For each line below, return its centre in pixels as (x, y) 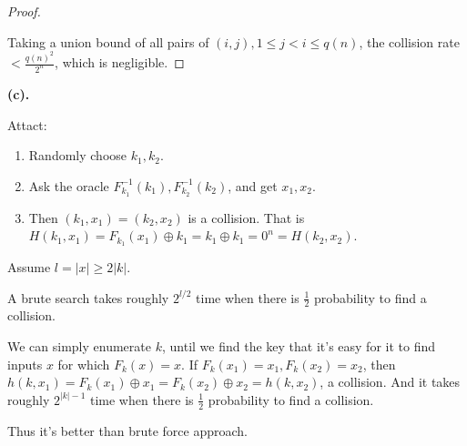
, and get (253, 185)
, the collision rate (409, 41)
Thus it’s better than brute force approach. (127, 430)
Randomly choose (78, 155)
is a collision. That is (246, 217)
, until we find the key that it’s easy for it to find (298, 346)
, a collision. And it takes (390, 382)
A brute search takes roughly (88, 297)
